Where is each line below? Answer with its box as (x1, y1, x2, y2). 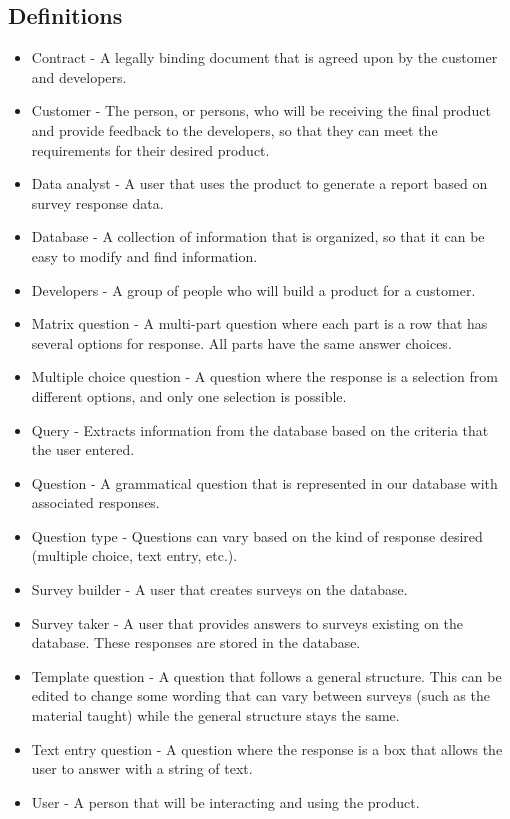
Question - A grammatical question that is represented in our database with (31, 472, 498, 493)
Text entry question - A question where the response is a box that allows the (31, 738, 503, 759)
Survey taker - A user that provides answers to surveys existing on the (31, 612, 464, 633)
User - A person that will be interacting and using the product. (31, 791, 420, 812)
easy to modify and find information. (31, 245, 258, 266)
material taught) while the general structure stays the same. (31, 705, 400, 726)
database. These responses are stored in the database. (31, 632, 361, 653)
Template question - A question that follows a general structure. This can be (31, 665, 502, 686)
